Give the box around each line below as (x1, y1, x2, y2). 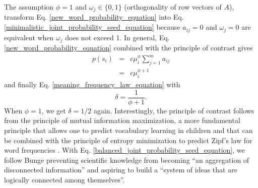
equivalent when (4, 32, 54, 42)
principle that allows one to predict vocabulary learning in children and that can (4, 124, 253, 135)
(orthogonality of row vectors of (124, 2, 222, 12)
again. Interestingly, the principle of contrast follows (93, 105, 254, 115)
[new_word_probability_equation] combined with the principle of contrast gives (4, 42, 253, 52)
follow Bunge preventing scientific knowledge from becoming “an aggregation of (4, 154, 249, 165)
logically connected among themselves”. (4, 174, 125, 184)
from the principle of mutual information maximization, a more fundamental (4, 115, 240, 126)
